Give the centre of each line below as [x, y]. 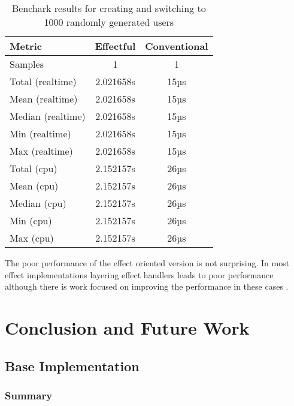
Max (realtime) [41, 151]
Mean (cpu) [34, 186]
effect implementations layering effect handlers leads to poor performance [139, 274]
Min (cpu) [31, 220]
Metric [26, 46]
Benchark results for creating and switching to [109, 8]
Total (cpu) [34, 168]
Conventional [177, 46]
